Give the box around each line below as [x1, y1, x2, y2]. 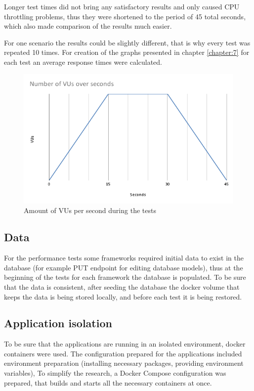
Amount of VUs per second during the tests [24, 205, 156, 216]
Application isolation [4, 315, 112, 331]
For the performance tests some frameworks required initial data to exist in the [4, 253, 244, 263]
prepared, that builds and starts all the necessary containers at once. [4, 377, 212, 388]
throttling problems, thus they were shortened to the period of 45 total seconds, [4, 11, 246, 21]
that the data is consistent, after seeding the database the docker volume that [4, 281, 240, 292]
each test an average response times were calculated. [4, 56, 163, 67]
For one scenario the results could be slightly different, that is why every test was [4, 37, 251, 47]
